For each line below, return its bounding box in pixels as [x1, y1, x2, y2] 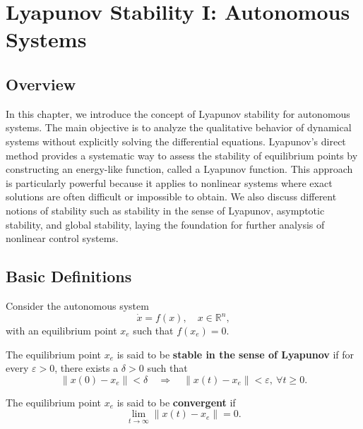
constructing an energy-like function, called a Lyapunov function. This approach [6, 162, 353, 176]
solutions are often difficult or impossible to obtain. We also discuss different [6, 189, 337, 204]
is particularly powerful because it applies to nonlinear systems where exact [6, 175, 333, 190]
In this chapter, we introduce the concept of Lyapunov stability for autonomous [6, 106, 350, 121]
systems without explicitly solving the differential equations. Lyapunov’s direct [6, 133, 346, 148]
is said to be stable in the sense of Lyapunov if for [117, 346, 355, 361]
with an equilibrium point [6, 323, 117, 337]
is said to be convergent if [117, 394, 236, 409]
